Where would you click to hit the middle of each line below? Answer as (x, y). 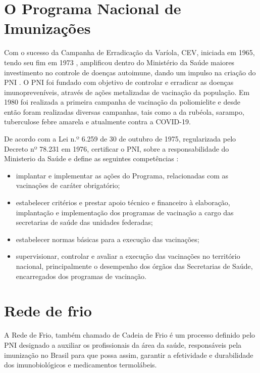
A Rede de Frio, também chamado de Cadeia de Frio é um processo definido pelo (130, 335)
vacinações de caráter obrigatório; (68, 185)
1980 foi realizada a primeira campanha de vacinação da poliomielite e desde (122, 102)
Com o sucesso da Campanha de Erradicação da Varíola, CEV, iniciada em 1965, (129, 52)
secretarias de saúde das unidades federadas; (84, 222)
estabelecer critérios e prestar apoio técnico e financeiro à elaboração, (123, 202)
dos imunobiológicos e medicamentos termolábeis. (81, 365)
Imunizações (47, 28)
